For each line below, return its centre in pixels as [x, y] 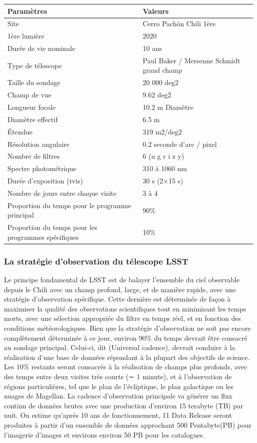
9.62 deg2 [157, 95]
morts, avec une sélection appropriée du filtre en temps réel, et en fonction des [123, 318]
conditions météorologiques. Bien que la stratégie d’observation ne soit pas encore [128, 328]
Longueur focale [32, 107]
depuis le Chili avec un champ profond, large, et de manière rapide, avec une [120, 289]
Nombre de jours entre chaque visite [62, 193]
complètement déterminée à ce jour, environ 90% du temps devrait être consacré [126, 337]
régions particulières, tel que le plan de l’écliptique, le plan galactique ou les [119, 386]
